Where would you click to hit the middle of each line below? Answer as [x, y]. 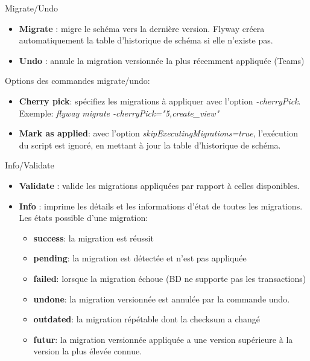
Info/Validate [30, 165]
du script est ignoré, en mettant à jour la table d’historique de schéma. [150, 145]
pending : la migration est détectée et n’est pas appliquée [140, 258]
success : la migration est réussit [93, 238]
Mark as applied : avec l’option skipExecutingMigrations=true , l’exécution [158, 133]
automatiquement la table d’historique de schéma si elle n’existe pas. [146, 40]
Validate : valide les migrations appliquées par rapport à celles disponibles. [159, 185]
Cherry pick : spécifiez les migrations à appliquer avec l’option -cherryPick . [160, 101]
